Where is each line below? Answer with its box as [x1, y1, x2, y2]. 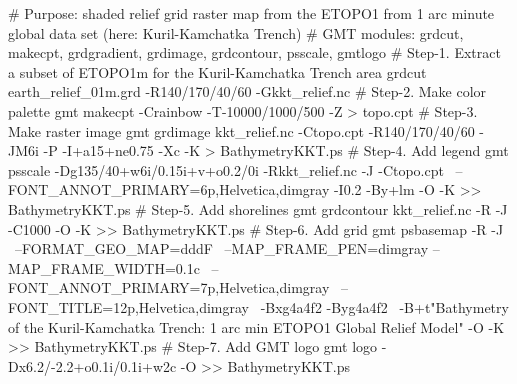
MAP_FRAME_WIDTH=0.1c [8, 257, 200, 278]
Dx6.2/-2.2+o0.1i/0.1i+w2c [8, 355, 177, 376]
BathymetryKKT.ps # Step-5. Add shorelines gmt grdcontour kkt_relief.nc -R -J [8, 198, 508, 219]
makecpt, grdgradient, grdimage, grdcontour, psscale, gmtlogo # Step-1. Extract [8, 42, 501, 63]
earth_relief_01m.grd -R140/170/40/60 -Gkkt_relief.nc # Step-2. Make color [8, 81, 487, 102]
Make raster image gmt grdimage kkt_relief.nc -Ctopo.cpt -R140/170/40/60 [8, 120, 475, 141]
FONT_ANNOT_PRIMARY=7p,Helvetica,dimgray [8, 277, 330, 298]
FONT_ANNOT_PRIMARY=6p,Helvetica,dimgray [8, 179, 330, 200]
